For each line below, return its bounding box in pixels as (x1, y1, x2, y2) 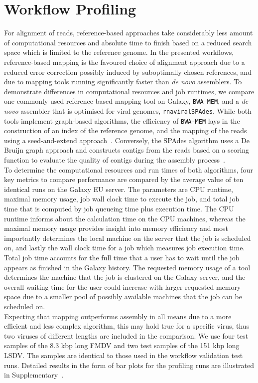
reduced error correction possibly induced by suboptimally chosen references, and (4, 66, 252, 77)
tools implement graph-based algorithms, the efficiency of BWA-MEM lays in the (4, 115, 240, 126)
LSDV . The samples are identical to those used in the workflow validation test (4, 350, 243, 360)
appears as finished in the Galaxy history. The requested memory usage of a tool (4, 262, 251, 272)
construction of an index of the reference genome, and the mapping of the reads (4, 125, 247, 136)
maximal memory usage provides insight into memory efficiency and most (4, 223, 228, 233)
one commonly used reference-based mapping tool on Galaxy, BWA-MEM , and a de (4, 96, 249, 106)
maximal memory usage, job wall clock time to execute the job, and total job (4, 193, 240, 204)
